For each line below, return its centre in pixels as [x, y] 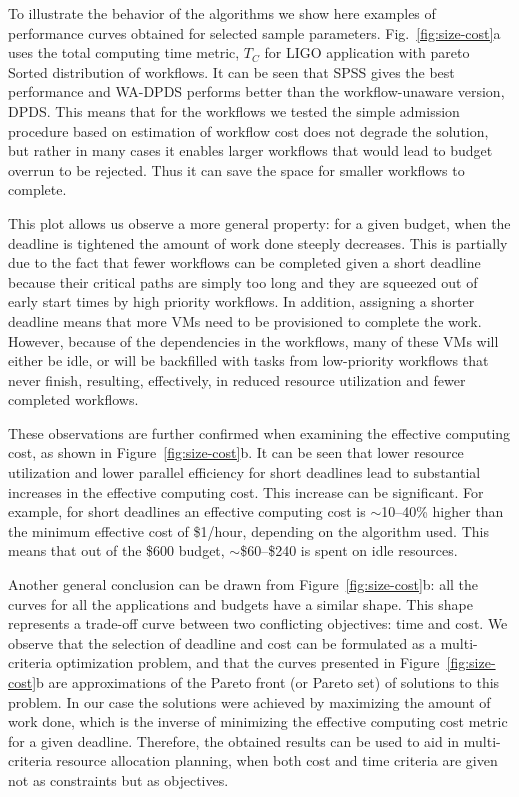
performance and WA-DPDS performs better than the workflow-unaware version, [256, 91]
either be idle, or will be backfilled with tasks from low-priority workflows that [248, 360]
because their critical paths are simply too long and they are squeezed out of [243, 281]
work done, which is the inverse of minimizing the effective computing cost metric [258, 721]
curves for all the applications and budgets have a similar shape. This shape [240, 603]
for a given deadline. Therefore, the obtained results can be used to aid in [234, 740]
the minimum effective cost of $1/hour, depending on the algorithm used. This [248, 530]
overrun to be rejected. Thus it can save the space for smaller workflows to [236, 169]
